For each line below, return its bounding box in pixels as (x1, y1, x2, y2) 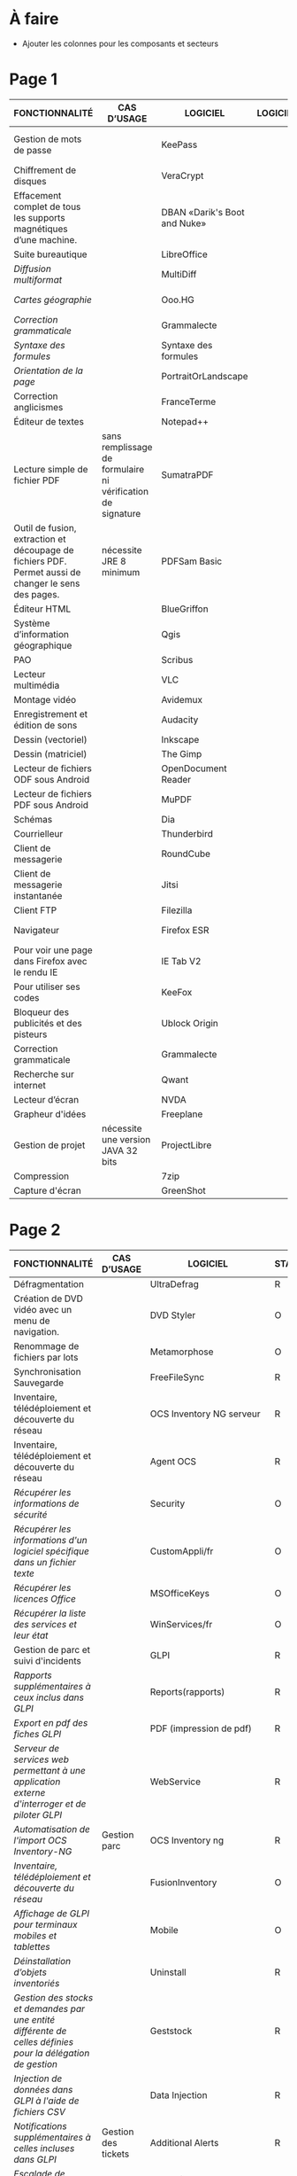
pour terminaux (13, 1918, 78, 1930)
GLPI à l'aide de (13, 2094, 80, 2107)
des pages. (13, 588, 60, 600)
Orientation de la (13, 364, 84, 377)
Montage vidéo (13, 693, 77, 706)
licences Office (13, 1592, 77, 1604)
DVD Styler (149, 1308, 196, 1321)
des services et (13, 1618, 78, 1630)
